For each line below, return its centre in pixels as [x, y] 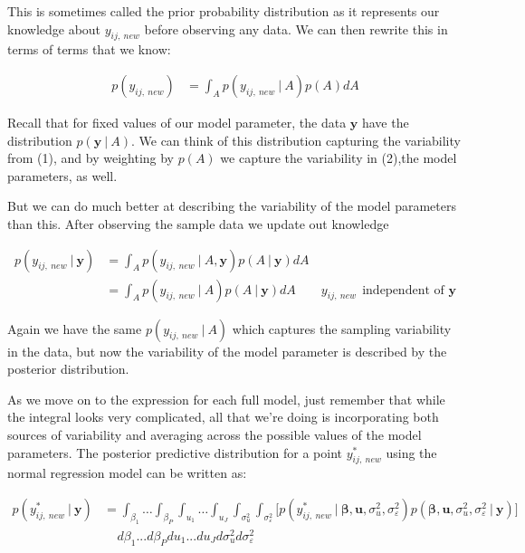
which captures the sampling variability [342, 328]
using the [411, 452]
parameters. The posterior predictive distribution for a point [175, 452]
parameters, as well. [62, 175]
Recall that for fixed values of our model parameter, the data [177, 123]
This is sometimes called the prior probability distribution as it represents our [224, 11]
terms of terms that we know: [89, 49]
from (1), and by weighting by [91, 158]
